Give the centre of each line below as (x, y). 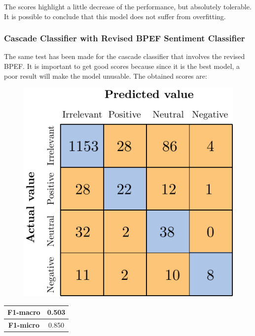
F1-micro (24, 325)
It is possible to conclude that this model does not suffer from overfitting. (115, 16)
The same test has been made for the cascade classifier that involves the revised (125, 56)
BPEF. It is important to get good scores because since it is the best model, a (122, 66)
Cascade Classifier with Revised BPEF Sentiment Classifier (125, 38)
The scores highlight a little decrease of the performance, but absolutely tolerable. (128, 6)
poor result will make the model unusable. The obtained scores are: (106, 76)
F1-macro (24, 312)
